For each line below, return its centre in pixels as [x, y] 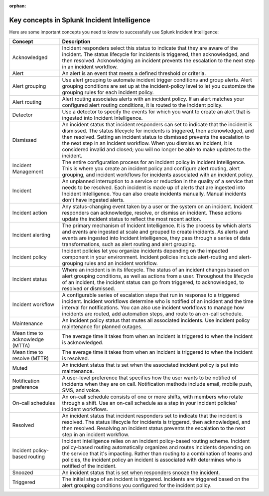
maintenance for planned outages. [102, 327]
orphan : [18, 6]
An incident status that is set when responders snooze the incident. [141, 473]
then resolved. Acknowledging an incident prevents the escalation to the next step [158, 61]
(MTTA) [21, 346]
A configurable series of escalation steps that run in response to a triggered [151, 295]
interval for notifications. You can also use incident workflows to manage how [153, 308]
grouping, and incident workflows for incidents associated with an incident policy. [158, 175]
